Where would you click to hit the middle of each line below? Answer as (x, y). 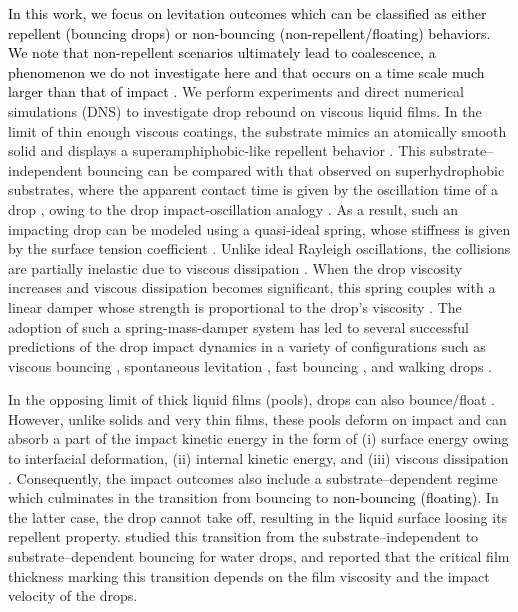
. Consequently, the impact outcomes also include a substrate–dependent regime (253, 477)
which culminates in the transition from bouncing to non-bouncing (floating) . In (253, 497)
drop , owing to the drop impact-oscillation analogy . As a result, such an (233, 208)
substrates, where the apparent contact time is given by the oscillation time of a (253, 189)
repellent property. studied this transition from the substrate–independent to (243, 536)
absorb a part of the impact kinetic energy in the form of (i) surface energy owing (258, 438)
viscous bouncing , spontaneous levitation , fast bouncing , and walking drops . (250, 365)
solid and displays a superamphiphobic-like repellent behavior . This (217, 150)
